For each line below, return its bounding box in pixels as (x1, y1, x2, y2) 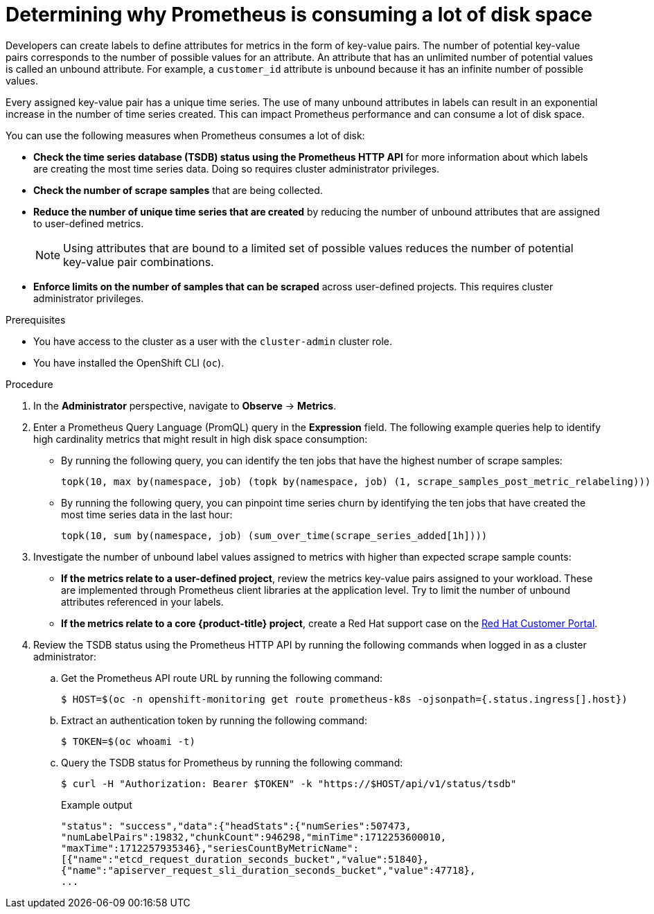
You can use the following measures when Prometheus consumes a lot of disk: (6, 129, 365, 141)
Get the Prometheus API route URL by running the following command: (61, 671, 383, 684)
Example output (61, 798, 132, 811)
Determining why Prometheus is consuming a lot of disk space (6, 3, 593, 26)
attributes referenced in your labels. (61, 595, 224, 608)
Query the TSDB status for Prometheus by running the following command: (61, 756, 403, 768)
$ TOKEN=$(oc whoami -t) (61, 735, 195, 747)
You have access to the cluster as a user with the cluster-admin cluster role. (33, 335, 393, 347)
